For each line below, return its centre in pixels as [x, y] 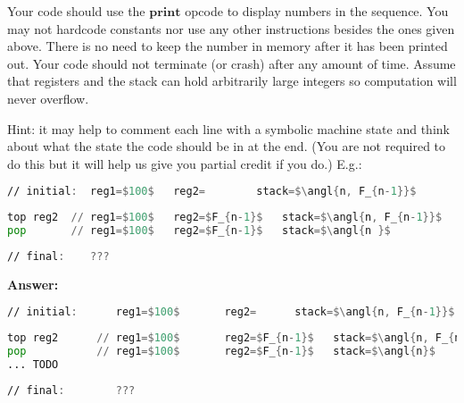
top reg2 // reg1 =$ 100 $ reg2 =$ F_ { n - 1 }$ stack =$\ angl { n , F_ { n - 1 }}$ [225, 218]
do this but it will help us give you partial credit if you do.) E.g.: [185, 163]
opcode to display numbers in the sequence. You [317, 11]
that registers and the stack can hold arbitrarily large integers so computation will [232, 81]
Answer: [33, 284]
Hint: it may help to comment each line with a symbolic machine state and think [228, 128]
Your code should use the [76, 11]
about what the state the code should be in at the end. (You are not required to [227, 146]
